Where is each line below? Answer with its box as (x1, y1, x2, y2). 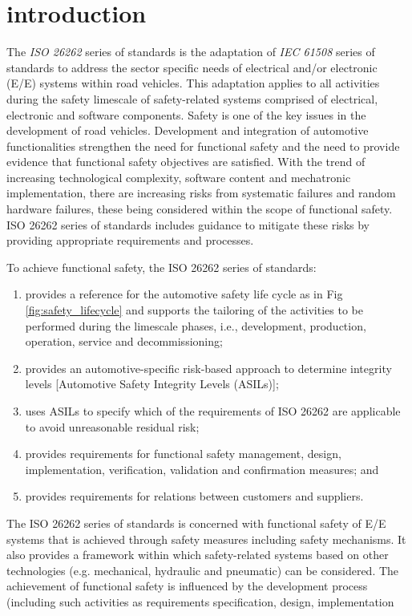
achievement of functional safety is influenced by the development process (6, 577, 368, 594)
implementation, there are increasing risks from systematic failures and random (6, 184, 396, 201)
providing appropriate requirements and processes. (6, 232, 254, 249)
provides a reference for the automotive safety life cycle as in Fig (25, 286, 343, 302)
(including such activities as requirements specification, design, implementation (6, 593, 394, 610)
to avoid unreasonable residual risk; (25, 418, 200, 435)
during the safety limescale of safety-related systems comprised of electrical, (6, 90, 378, 107)
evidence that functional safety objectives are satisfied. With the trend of (6, 153, 366, 170)
